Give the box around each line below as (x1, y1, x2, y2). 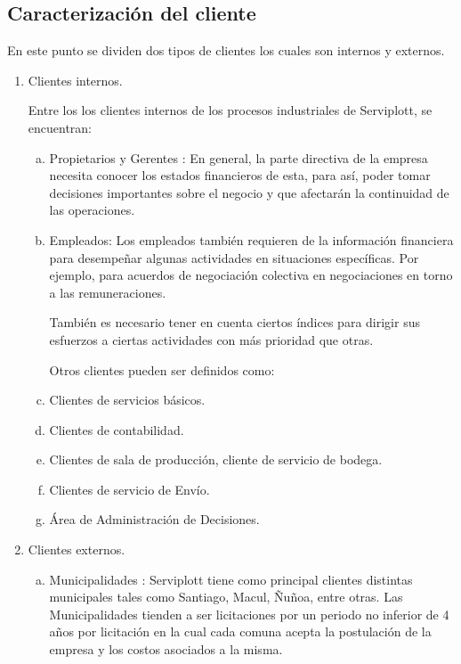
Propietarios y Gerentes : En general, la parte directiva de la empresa (49, 148, 428, 167)
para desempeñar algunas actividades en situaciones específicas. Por (49, 248, 419, 266)
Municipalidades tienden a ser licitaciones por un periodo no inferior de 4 (49, 604, 449, 623)
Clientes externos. (28, 540, 125, 559)
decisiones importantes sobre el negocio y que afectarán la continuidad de (49, 183, 449, 201)
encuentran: (28, 118, 93, 136)
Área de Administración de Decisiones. (49, 510, 260, 529)
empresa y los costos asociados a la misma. (49, 640, 283, 659)
